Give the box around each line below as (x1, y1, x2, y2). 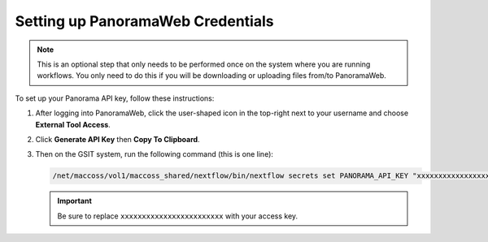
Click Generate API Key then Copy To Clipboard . (35, 134, 200, 144)
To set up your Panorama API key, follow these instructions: (15, 93, 215, 103)
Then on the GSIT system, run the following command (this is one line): (35, 149, 274, 159)
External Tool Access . (35, 119, 111, 129)
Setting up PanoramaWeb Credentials (15, 12, 274, 30)
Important (57, 196, 93, 206)
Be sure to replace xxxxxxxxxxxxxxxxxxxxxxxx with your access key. (57, 211, 298, 221)
